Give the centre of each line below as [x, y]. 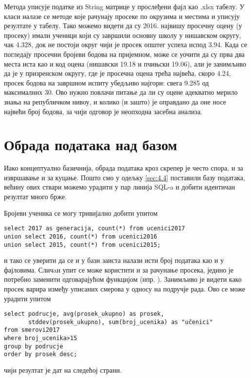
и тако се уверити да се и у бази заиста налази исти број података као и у [114, 260]
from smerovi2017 [32, 330]
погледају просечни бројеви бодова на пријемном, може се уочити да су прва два [124, 54]
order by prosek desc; [41, 354]
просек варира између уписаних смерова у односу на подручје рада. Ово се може [125, 288]
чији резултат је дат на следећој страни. [63, 370]
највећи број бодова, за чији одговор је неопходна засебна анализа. [103, 111]
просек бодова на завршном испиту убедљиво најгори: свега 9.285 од [107, 82]
